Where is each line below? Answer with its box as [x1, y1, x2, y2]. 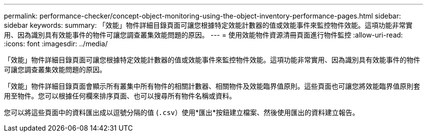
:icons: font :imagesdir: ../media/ [4, 39, 108, 48]
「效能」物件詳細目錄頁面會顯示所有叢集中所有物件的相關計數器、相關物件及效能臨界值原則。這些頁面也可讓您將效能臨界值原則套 [4, 82, 420, 90]
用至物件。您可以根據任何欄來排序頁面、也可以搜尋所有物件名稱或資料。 [4, 92, 236, 100]
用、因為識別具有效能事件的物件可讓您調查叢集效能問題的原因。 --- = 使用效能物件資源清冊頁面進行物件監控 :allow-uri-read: [4, 31, 403, 39]
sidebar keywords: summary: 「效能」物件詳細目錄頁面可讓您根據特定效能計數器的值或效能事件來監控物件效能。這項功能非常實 [4, 21, 413, 29]
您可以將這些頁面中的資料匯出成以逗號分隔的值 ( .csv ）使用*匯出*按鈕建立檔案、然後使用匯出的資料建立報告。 [4, 108, 359, 117]
